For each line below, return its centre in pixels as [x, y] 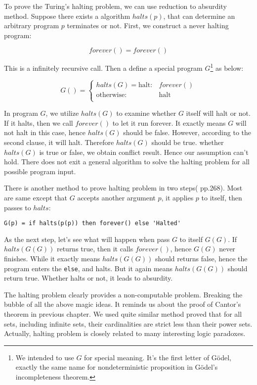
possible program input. [40, 171]
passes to [18, 207]
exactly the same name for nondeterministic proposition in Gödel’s [117, 367]
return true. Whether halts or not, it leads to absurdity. [88, 278]
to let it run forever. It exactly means [169, 122]
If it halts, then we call [39, 122]
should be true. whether [188, 142]
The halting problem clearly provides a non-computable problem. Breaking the [123, 294]
